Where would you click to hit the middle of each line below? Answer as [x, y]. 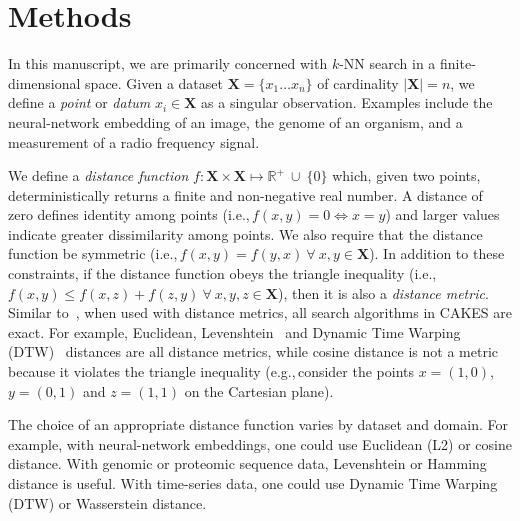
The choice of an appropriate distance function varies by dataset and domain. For [258, 424]
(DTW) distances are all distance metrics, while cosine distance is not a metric [253, 351]
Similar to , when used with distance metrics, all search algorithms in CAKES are [260, 312]
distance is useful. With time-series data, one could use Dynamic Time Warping [253, 483]
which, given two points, [406, 175]
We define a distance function [98, 175]
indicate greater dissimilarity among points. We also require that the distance [245, 233]
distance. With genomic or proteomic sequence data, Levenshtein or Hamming [247, 463]
